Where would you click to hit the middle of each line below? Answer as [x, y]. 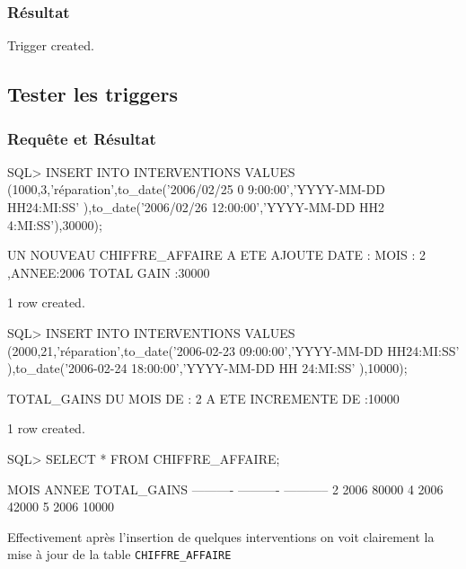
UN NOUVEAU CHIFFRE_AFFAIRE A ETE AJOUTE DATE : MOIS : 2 [217, 255]
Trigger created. [51, 45]
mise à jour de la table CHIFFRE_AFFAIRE [119, 554]
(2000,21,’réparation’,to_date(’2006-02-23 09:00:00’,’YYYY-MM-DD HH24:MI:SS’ [233, 350]
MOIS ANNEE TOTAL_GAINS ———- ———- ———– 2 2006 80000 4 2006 [225, 489]
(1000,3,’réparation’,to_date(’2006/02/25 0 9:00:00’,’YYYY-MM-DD [196, 189]
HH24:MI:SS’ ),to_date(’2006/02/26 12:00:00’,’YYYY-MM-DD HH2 [196, 207]
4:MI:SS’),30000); [55, 224]
